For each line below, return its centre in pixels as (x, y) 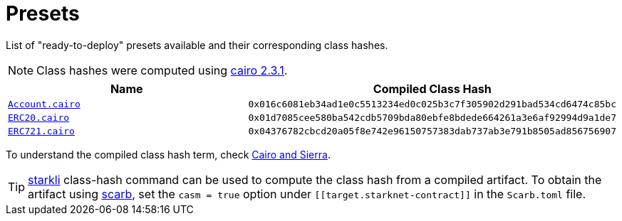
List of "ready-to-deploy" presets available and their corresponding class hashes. (197, 45)
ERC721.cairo (41, 131)
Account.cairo (44, 104)
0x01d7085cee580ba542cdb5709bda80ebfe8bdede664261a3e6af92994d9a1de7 (432, 117)
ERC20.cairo (39, 117)
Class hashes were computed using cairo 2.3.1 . (162, 70)
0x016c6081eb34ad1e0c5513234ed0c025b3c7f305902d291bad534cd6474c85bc (432, 104)
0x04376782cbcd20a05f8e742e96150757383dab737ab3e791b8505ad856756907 (432, 131)
